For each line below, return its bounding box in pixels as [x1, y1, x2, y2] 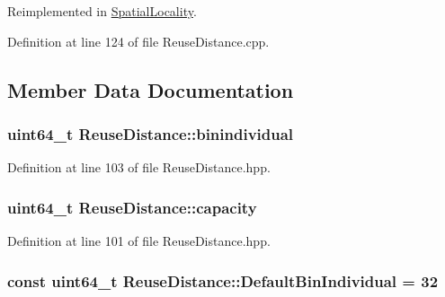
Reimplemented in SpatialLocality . [7, 2, 197, 20]
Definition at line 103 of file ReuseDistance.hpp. [7, 158, 271, 177]
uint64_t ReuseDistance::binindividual [7, 122, 294, 144]
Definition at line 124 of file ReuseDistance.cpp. [7, 31, 270, 50]
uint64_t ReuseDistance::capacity [7, 196, 257, 218]
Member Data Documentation [7, 75, 294, 103]
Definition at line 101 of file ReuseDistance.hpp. [7, 231, 271, 249]
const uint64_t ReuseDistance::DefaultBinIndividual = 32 [7, 269, 439, 292]
